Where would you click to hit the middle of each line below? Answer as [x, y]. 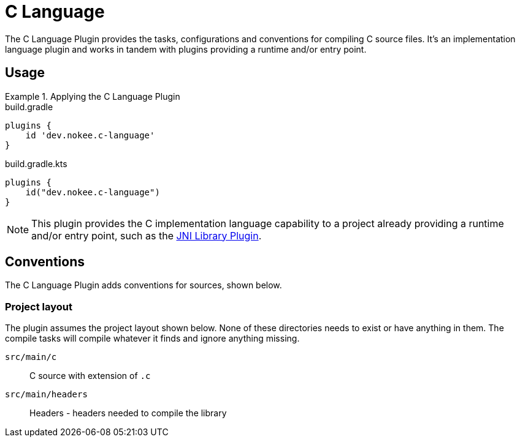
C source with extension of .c [90, 376]
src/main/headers [46, 395]
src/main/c [31, 357]
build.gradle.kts [36, 163]
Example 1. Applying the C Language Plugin [93, 96]
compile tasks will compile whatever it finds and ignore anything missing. [152, 339]
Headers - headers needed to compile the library [128, 413]
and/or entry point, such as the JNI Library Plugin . [147, 235]
